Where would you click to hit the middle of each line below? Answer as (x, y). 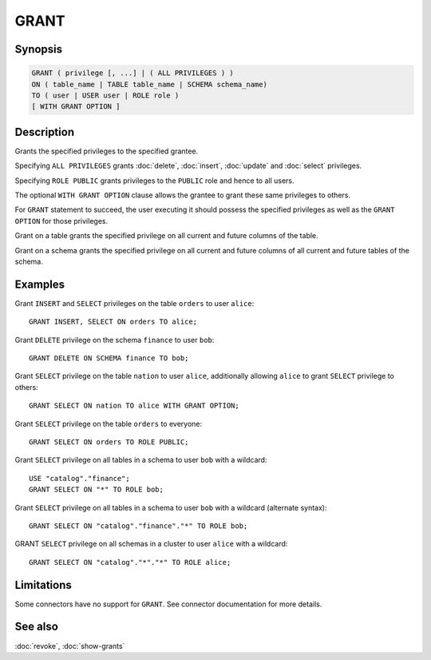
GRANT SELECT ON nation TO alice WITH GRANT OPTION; (134, 406)
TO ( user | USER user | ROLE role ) (105, 95)
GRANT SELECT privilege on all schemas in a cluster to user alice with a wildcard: (151, 544)
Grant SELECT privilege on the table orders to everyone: (109, 423)
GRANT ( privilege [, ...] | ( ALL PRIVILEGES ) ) (133, 73)
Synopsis (39, 49)
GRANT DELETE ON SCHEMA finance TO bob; (109, 358)
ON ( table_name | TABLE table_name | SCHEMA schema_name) (149, 84)
